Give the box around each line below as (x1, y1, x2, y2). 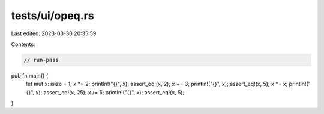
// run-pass (23, 57, 59, 63)
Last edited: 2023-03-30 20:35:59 (11, 30, 97, 37)
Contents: (11, 41, 35, 48)
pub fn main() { (11, 72, 49, 79)
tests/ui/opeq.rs (11, 9, 94, 22)
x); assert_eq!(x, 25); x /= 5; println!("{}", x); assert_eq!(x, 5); (35, 88, 185, 95)
